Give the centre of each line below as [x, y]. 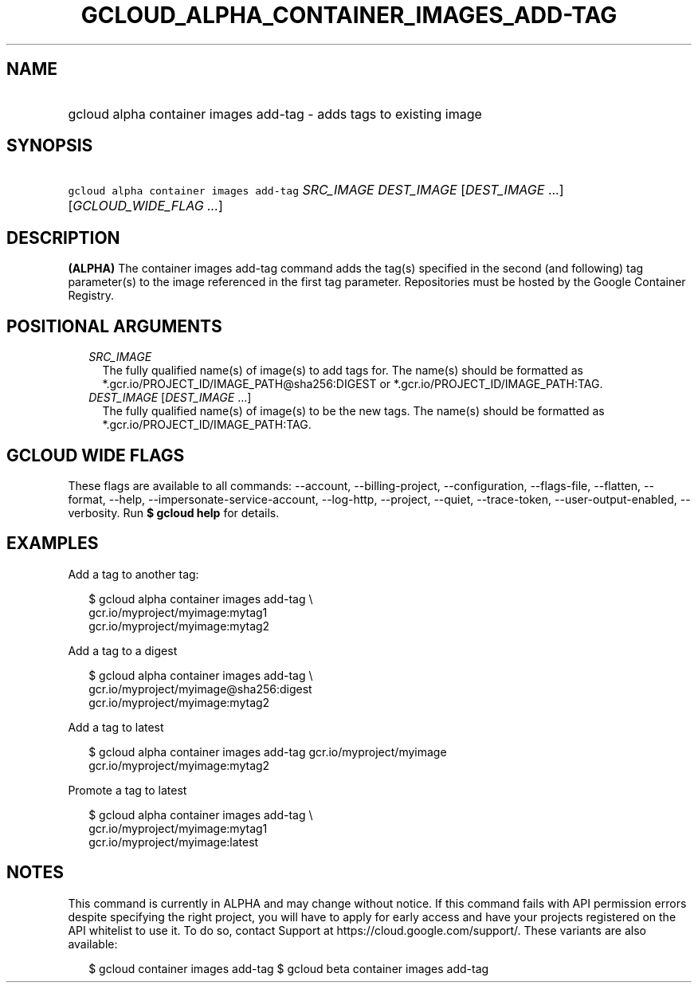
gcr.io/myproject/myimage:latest [174, 842]
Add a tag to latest [116, 727]
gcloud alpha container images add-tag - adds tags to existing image [275, 114]
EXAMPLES [53, 544]
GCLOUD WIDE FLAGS [96, 455]
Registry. [91, 296]
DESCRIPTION [63, 237]
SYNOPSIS [50, 146]
